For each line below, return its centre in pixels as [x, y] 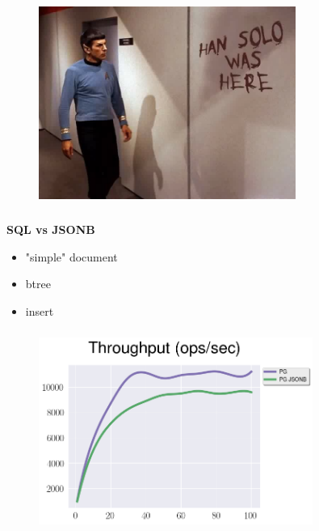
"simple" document [71, 256]
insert [40, 310]
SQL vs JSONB [51, 229]
